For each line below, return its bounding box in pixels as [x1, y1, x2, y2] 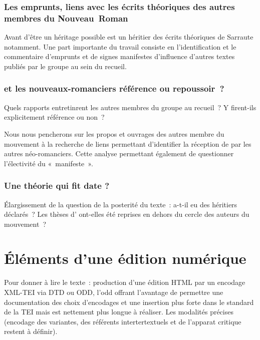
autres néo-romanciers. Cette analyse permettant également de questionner [4, 148, 234, 159]
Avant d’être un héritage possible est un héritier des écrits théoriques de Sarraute [4, 32, 253, 42]
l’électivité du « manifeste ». [4, 158, 93, 168]
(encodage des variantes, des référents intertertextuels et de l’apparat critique [4, 316, 241, 326]
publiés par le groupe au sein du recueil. [4, 61, 127, 71]
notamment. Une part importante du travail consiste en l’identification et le [4, 41, 236, 52]
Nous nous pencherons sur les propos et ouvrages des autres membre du [4, 128, 224, 139]
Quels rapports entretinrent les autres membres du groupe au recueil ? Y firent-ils [4, 102, 256, 112]
